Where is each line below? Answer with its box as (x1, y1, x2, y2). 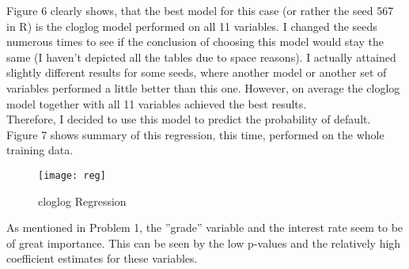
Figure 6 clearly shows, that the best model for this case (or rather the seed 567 (6, 2, 394, 18)
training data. (6, 142, 74, 158)
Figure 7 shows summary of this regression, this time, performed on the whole (6, 126, 384, 142)
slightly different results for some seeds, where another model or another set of (6, 64, 387, 81)
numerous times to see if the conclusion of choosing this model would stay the (6, 33, 384, 50)
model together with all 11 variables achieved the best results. (6, 95, 307, 112)
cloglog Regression (38, 192, 127, 209)
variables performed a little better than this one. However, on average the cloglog (6, 79, 400, 96)
